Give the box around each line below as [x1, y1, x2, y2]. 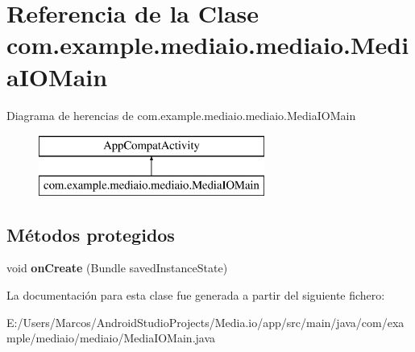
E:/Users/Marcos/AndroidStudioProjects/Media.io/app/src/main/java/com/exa [6, 313, 405, 330]
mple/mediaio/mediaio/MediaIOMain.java [6, 329, 216, 346]
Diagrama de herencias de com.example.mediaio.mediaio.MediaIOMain [6, 106, 356, 123]
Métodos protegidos [6, 222, 175, 246]
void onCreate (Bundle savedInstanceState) [6, 259, 228, 276]
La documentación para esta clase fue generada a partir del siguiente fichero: [6, 287, 385, 304]
